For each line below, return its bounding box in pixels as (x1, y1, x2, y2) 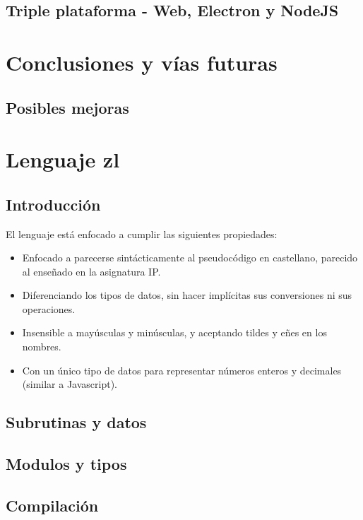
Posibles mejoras (6, 96, 129, 118)
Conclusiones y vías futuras (6, 47, 278, 76)
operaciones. (22, 301, 76, 316)
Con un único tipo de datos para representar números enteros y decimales (22, 362, 342, 377)
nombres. (22, 339, 61, 354)
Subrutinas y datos (6, 411, 147, 433)
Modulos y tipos (6, 453, 127, 475)
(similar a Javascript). (22, 377, 118, 391)
